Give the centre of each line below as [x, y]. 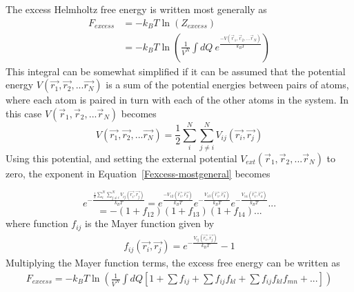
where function [37, 223]
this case [24, 113]
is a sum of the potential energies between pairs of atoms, [227, 85]
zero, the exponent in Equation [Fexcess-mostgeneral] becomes [138, 173]
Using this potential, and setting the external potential [121, 158]
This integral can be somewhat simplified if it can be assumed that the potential [176, 71]
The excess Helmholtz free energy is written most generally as [136, 9]
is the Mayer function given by [150, 223]
